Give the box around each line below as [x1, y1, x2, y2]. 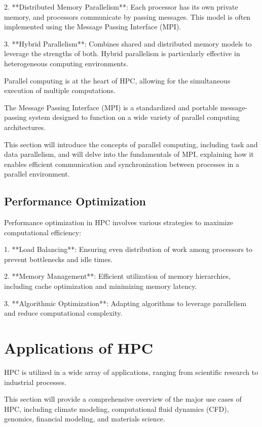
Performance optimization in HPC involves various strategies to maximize [4, 217, 233, 228]
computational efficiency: [4, 227, 82, 237]
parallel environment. [4, 168, 70, 179]
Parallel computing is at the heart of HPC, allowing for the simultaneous [4, 75, 231, 86]
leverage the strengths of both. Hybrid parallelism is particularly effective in [4, 48, 240, 59]
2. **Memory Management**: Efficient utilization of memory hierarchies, [4, 271, 231, 281]
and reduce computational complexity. [4, 308, 123, 318]
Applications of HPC [4, 337, 153, 358]
